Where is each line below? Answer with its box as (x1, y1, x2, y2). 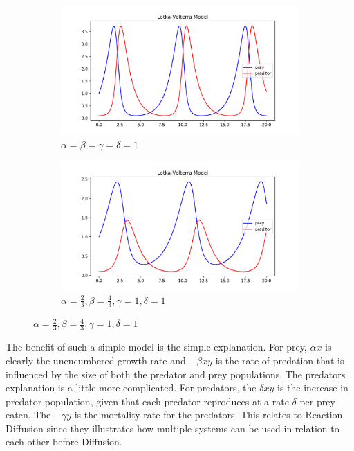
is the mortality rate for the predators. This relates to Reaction (74, 407, 343, 422)
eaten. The (6, 407, 51, 422)
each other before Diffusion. (6, 434, 122, 449)
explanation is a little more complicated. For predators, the (6, 380, 257, 395)
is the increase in (277, 380, 348, 395)
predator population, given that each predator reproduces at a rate (6, 393, 289, 408)
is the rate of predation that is (215, 353, 344, 367)
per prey (299, 393, 335, 408)
